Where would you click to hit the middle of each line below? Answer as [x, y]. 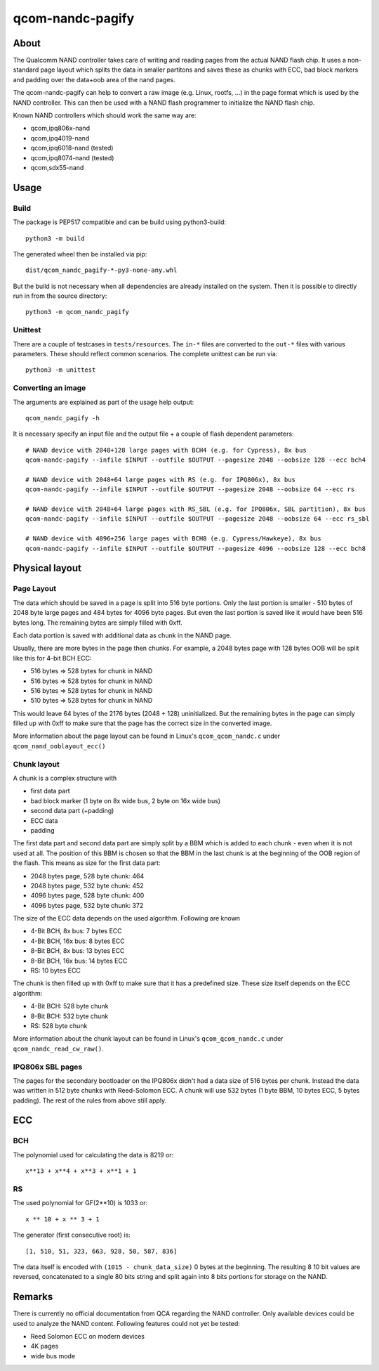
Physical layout [47, 568]
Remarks [33, 1297]
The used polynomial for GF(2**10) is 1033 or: [80, 1203]
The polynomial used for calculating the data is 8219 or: [93, 1155]
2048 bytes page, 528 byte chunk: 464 [87, 876]
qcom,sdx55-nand [57, 167]
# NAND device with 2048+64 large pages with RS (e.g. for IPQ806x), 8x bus [161, 479]
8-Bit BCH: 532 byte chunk [69, 1016]
